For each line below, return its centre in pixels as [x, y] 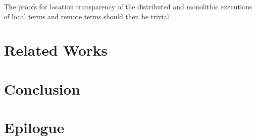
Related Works [56, 50]
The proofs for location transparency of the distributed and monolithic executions [128, 6]
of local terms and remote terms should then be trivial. [88, 16]
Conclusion [42, 88]
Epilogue [34, 127]
